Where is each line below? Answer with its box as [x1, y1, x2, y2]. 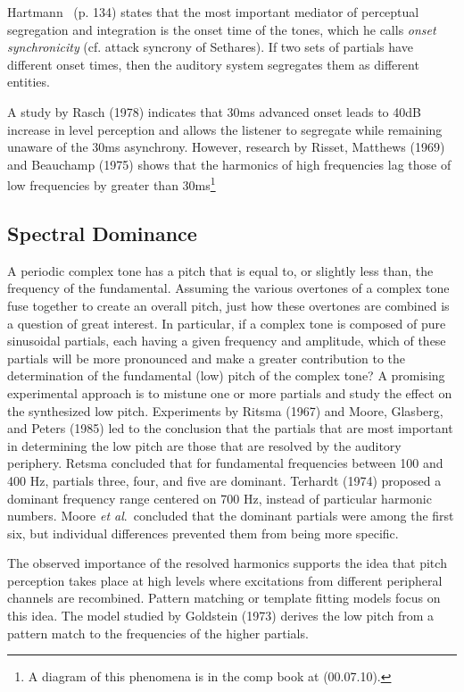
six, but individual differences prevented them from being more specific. [7, 523, 399, 542]
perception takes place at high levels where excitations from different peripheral [7, 571, 443, 589]
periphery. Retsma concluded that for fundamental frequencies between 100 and [7, 454, 443, 472]
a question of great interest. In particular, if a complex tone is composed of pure [7, 313, 446, 332]
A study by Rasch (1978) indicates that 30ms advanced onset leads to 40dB [7, 102, 421, 121]
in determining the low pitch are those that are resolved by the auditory [7, 436, 402, 454]
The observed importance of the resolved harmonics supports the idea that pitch [7, 554, 447, 572]
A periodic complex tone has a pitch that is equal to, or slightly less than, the [7, 261, 434, 279]
